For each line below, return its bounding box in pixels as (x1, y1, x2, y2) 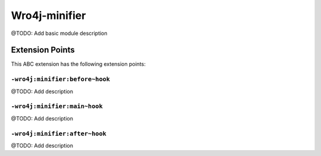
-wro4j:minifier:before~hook (11, 75, 110, 83)
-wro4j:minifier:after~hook (11, 129, 107, 138)
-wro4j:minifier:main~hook (11, 103, 103, 110)
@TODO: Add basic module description (11, 30, 108, 37)
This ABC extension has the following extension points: (11, 61, 146, 68)
